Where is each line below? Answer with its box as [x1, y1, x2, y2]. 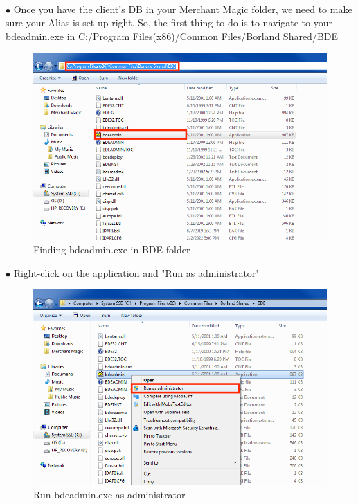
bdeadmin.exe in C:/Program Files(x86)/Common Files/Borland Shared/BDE [6, 28, 339, 43]
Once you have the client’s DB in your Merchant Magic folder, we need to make [13, 1, 352, 16]
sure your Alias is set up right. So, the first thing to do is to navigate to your [6, 15, 332, 30]
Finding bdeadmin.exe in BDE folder [33, 242, 190, 257]
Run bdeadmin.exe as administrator [33, 487, 186, 501]
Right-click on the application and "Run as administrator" [13, 265, 260, 280]
